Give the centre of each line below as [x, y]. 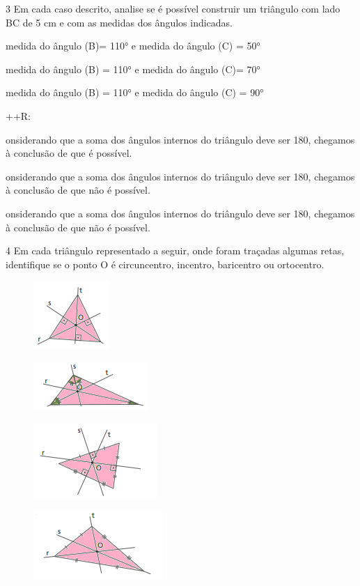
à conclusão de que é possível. [69, 153]
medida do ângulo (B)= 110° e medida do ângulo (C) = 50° [133, 46]
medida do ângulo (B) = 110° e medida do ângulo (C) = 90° [135, 92]
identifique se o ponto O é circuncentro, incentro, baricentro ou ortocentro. [165, 264]
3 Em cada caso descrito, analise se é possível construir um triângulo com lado [173, 8]
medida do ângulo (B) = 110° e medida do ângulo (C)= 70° [133, 69]
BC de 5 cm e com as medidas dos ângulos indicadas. [119, 22]
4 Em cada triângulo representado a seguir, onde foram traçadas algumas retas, [175, 250]
